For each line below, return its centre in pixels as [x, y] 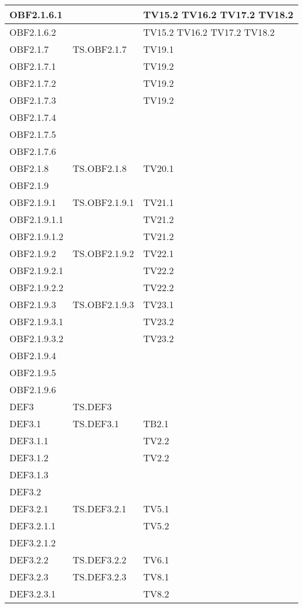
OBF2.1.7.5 [33, 134]
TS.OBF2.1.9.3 [103, 304]
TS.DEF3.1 [96, 423]
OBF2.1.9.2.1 [37, 270]
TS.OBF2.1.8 [100, 168]
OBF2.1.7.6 [33, 151]
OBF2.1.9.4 [33, 355]
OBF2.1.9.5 [33, 372]
